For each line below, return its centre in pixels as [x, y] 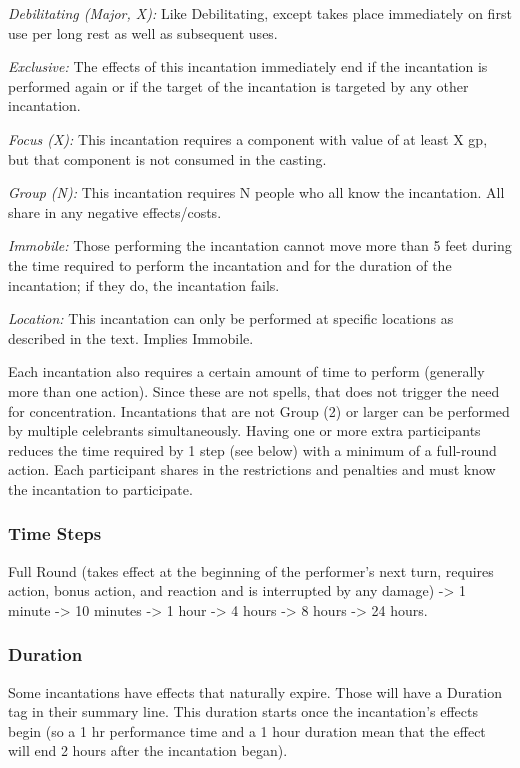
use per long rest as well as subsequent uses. [143, 32]
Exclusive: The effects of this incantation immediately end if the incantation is [248, 66]
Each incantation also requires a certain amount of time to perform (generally [246, 371]
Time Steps [55, 533]
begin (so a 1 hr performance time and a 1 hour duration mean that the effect [247, 730]
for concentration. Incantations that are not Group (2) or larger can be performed [259, 410]
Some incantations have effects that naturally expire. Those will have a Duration [255, 691]
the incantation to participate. [100, 488]
